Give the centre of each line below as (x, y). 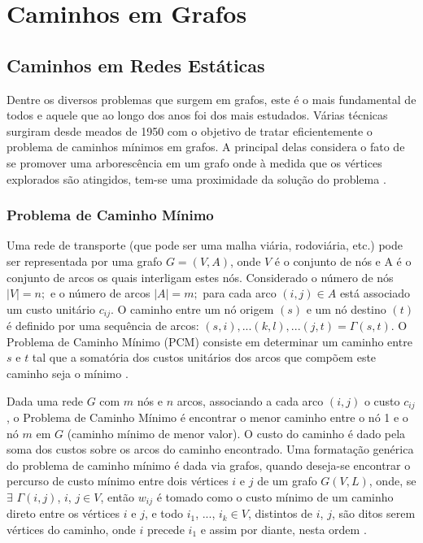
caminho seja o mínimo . (68, 373)
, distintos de (280, 513)
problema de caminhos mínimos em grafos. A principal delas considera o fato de (206, 147)
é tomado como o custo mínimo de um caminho (275, 496)
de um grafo (287, 481)
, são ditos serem (373, 513)
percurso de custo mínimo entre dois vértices (118, 481)
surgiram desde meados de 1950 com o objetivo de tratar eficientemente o (190, 130)
